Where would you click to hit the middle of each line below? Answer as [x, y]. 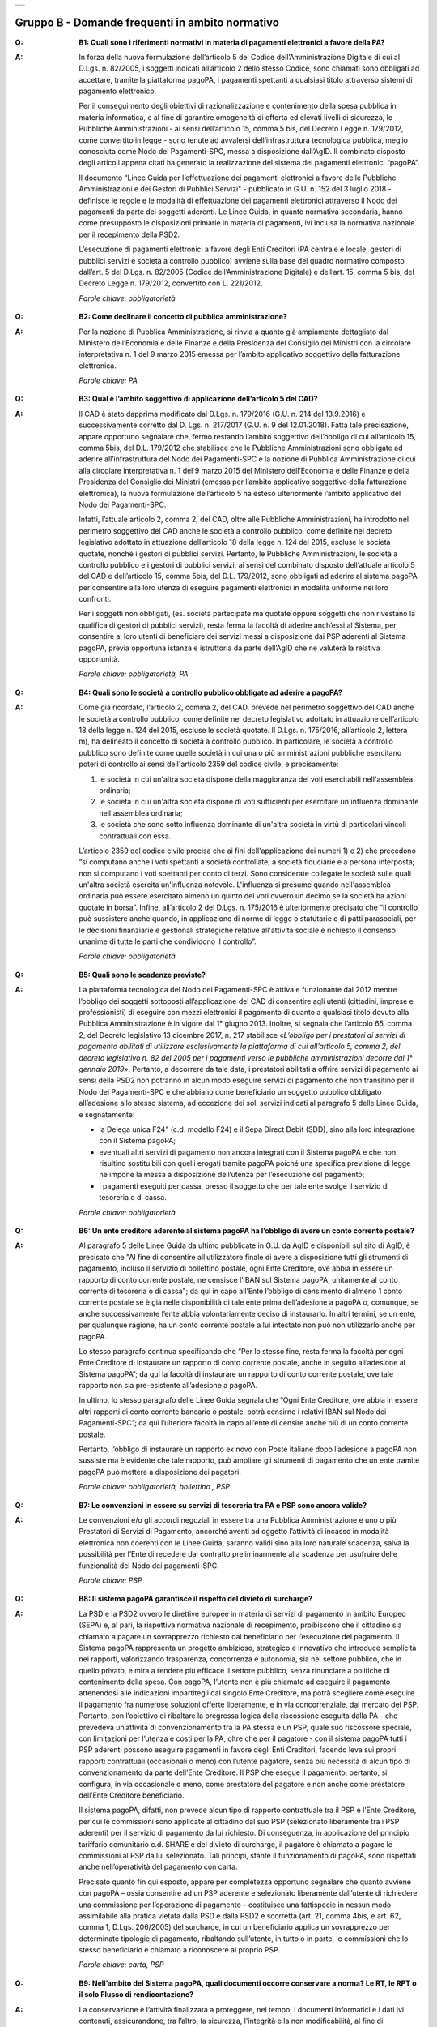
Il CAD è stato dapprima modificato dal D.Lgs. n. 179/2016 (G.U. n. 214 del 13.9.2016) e [222, 414]
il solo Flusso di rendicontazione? [136, 1995]
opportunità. [100, 659]
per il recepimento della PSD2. [129, 234]
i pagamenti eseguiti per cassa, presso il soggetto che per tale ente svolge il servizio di [244, 1186]
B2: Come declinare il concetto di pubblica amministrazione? [183, 317]
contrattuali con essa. [135, 836]
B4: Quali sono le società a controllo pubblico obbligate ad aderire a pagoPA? [211, 692]
